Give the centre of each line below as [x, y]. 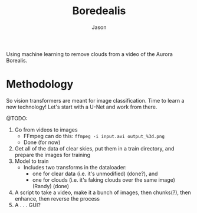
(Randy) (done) [51, 186]
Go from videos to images [46, 130]
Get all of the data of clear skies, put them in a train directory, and [94, 148]
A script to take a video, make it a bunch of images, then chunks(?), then [103, 192]
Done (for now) [42, 142]
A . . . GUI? [28, 205]
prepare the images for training [52, 155]
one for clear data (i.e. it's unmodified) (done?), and [95, 173]
